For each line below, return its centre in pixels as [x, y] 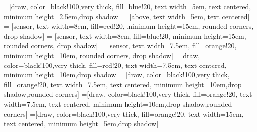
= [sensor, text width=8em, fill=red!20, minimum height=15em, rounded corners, [129, 26]
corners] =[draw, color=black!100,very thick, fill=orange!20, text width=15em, [124, 113]
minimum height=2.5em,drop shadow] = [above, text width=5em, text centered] [127, 16]
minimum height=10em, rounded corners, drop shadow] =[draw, [102, 55]
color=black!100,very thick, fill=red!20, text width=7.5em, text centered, [115, 65]
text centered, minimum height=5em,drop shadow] [81, 123]
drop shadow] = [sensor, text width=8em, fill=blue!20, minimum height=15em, [125, 35]
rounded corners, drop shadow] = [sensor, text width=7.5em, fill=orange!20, [120, 45]
